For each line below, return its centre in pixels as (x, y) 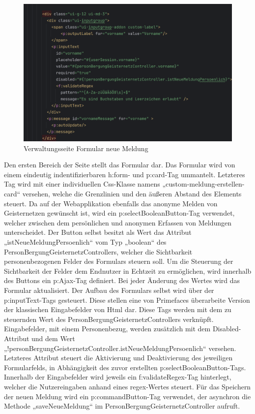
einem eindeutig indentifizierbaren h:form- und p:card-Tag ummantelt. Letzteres (125, 174)
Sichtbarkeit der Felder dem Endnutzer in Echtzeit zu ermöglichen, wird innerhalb (128, 271)
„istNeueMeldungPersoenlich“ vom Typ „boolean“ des (85, 242)
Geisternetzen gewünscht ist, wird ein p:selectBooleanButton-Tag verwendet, (119, 213)
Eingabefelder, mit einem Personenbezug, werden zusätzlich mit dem (107, 329)
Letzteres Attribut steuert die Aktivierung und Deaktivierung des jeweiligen (118, 358)
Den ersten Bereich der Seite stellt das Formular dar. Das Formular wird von (120, 165)
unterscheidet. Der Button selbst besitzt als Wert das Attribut (98, 232)
